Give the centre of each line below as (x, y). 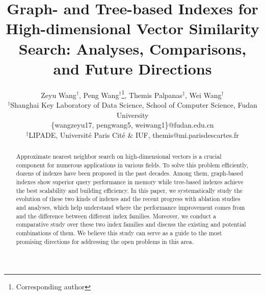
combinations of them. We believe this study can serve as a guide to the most (119, 233)
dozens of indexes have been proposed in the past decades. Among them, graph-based (129, 173)
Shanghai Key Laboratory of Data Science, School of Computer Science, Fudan (134, 104)
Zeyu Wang (59, 95)
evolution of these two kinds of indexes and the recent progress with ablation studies (128, 199)
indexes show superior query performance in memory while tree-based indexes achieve (130, 182)
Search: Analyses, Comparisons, (132, 48)
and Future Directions (132, 68)
